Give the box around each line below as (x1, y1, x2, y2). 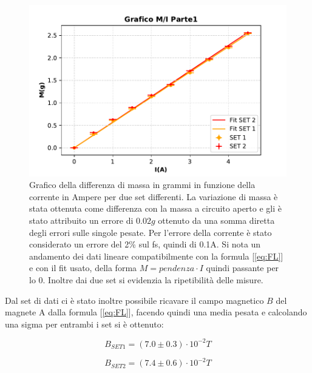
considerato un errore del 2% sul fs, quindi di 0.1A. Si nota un (29, 238, 261, 250)
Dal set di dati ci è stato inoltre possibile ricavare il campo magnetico (5, 294, 264, 306)
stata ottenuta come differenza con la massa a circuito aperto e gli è (29, 202, 282, 215)
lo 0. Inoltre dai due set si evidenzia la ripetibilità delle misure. (29, 274, 263, 286)
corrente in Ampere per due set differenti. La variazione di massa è (29, 190, 278, 203)
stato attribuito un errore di (29, 214, 134, 227)
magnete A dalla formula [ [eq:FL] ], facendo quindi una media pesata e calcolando (5, 306, 307, 318)
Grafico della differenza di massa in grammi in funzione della (29, 178, 256, 191)
